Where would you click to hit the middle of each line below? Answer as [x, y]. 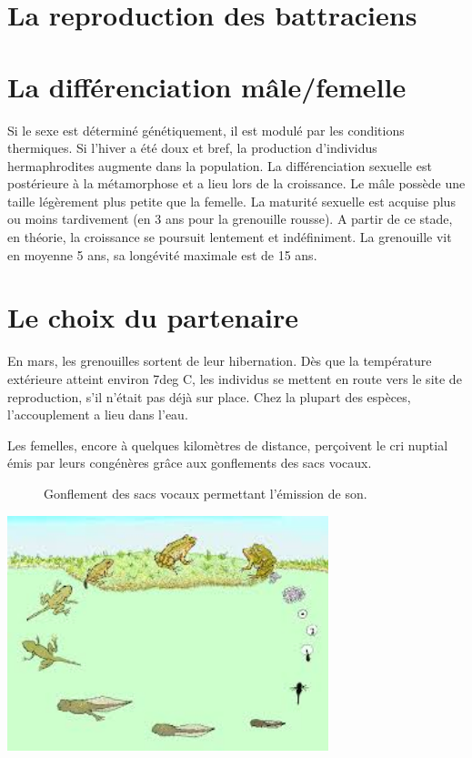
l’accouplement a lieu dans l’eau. [98, 414]
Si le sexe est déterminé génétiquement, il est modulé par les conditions [206, 130]
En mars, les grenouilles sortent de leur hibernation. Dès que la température [220, 361]
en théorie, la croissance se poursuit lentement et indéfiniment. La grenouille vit [230, 237]
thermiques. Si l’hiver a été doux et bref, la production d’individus [192, 148]
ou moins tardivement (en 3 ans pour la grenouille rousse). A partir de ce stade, [230, 219]
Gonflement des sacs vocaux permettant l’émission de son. [206, 493]
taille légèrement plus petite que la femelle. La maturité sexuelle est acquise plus [231, 201]
